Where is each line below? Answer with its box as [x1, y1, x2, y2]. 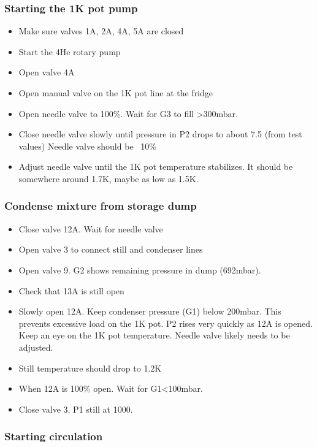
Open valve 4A [18, 66, 75, 78]
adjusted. [18, 340, 53, 353]
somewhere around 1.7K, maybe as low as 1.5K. [18, 172, 199, 185]
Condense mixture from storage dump [4, 198, 197, 213]
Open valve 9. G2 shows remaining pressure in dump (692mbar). [18, 263, 261, 276]
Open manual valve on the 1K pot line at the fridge [18, 86, 213, 99]
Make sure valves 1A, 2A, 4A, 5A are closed [18, 25, 184, 37]
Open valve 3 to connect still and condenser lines [18, 243, 203, 256]
